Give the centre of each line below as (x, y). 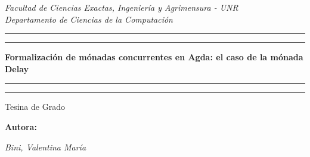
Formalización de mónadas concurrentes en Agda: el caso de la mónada (154, 57)
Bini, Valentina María (46, 147)
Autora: (21, 126)
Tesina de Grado (35, 107)
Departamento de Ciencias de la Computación (89, 19)
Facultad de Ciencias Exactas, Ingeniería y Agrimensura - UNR (122, 7)
